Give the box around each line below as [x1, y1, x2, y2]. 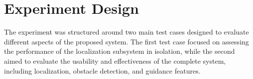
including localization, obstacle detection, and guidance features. [4, 65, 201, 76]
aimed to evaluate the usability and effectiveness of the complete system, [4, 55, 226, 66]
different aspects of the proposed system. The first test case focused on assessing [4, 36, 249, 46]
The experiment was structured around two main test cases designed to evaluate [4, 27, 249, 37]
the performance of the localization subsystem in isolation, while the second [4, 46, 235, 56]
